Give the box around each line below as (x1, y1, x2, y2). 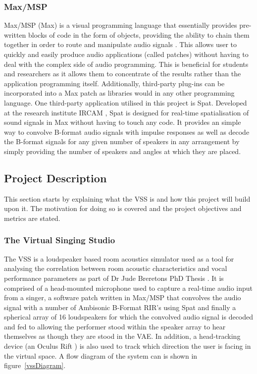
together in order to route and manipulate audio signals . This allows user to (4, 39, 237, 50)
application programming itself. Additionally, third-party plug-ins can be (4, 78, 225, 88)
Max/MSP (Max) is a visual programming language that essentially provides (4, 20, 237, 30)
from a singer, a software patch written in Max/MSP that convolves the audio (4, 292, 241, 303)
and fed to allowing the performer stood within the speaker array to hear (4, 321, 226, 331)
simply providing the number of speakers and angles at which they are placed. (4, 146, 241, 156)
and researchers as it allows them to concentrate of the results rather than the (4, 68, 241, 79)
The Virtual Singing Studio (4, 234, 115, 246)
